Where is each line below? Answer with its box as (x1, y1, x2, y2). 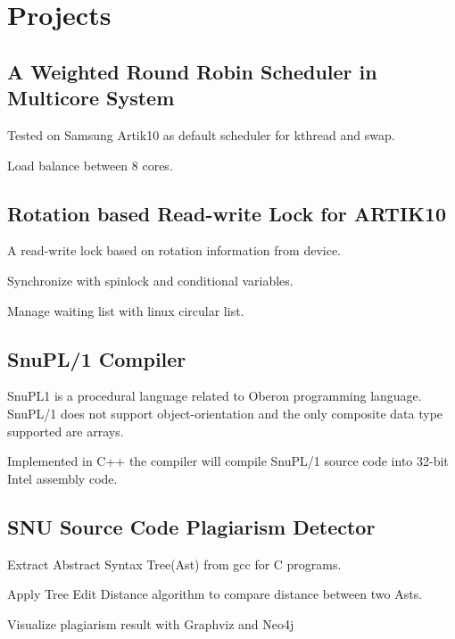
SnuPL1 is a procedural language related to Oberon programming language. (7, 386, 422, 405)
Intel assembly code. (7, 469, 118, 487)
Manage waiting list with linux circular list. (7, 301, 244, 319)
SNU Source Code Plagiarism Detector (7, 512, 376, 540)
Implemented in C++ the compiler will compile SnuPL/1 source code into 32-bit (7, 452, 449, 470)
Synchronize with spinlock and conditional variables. (7, 270, 294, 289)
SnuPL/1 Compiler (7, 344, 186, 372)
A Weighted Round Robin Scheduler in (7, 57, 377, 85)
